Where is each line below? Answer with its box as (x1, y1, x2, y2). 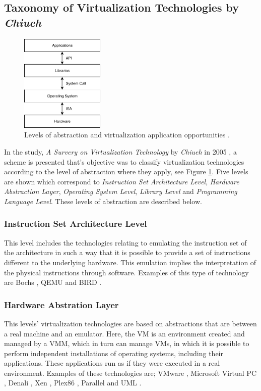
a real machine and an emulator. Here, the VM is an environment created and (4, 328, 245, 338)
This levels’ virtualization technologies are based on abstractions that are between (4, 318, 257, 328)
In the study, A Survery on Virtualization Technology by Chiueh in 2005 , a (4, 146, 237, 157)
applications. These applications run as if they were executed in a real (4, 358, 220, 368)
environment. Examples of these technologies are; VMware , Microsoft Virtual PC (4, 367, 256, 378)
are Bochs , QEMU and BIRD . (4, 277, 102, 287)
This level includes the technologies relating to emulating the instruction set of (4, 237, 247, 248)
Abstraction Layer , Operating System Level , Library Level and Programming (4, 186, 237, 197)
